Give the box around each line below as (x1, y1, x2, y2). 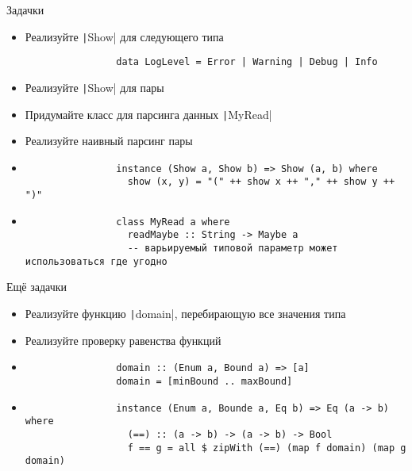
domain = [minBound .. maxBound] (116, 375, 293, 387)
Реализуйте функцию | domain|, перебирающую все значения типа (25, 305, 346, 321)
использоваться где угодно (25, 255, 167, 267)
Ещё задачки (6, 278, 67, 295)
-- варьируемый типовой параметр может (127, 243, 338, 255)
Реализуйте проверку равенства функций (25, 331, 221, 348)
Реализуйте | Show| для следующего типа (25, 28, 224, 44)
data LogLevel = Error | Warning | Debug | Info (116, 56, 378, 68)
